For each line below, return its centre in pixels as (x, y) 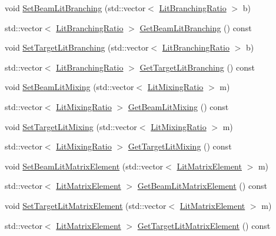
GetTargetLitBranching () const (197, 67)
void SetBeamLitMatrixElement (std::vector (84, 166)
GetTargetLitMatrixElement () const (204, 225)
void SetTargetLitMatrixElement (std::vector (86, 205)
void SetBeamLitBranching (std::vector (75, 8)
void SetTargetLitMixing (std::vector (71, 126)
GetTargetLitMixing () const (180, 146)
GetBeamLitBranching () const (196, 27)
